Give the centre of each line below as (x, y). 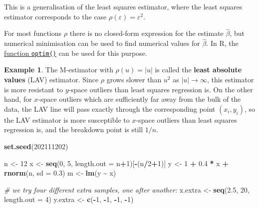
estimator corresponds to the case (55, 16)
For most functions (33, 33)
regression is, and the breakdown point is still (74, 129)
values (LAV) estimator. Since (51, 80)
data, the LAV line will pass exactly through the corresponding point (110, 108)
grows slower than (134, 80)
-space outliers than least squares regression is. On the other (161, 89)
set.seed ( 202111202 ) (36, 146)
